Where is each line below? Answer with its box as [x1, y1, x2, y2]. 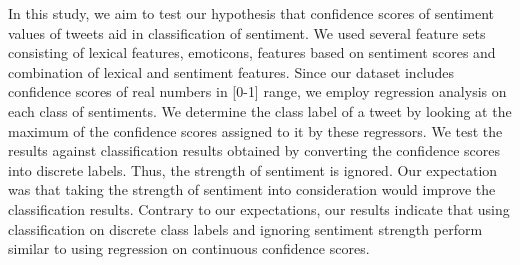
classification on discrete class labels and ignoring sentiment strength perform [8, 218, 483, 239]
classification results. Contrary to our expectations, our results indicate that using [8, 198, 510, 219]
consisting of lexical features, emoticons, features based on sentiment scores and [8, 42, 496, 63]
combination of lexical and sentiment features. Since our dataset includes [8, 61, 455, 82]
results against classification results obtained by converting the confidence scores [8, 140, 500, 161]
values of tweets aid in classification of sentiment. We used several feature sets [8, 22, 486, 43]
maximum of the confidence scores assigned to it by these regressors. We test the [8, 120, 503, 141]
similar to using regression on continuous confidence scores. [8, 238, 370, 259]
